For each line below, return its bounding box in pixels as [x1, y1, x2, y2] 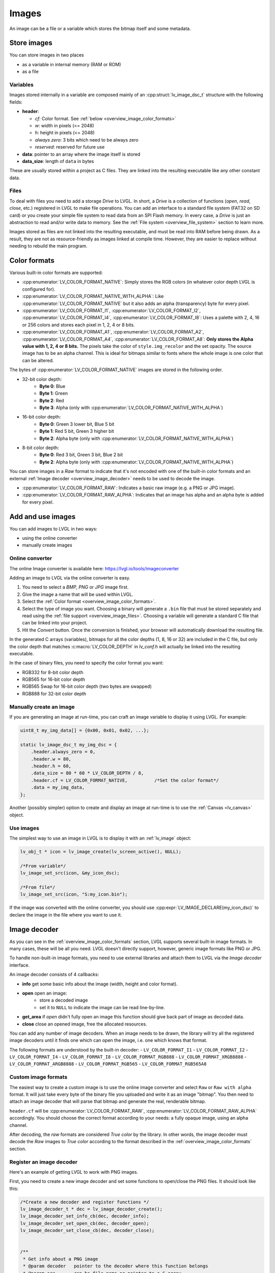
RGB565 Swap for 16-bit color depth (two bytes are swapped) [22, 683, 152, 689]
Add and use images [9, 512, 76, 521]
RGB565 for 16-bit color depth [22, 676, 86, 682]
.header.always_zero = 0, [31, 749, 96, 755]
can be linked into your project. [22, 620, 88, 626]
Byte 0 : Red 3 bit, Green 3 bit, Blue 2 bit [39, 452, 123, 458]
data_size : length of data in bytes [22, 158, 94, 164]
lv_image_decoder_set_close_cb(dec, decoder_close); [20, 1228, 155, 1233]
